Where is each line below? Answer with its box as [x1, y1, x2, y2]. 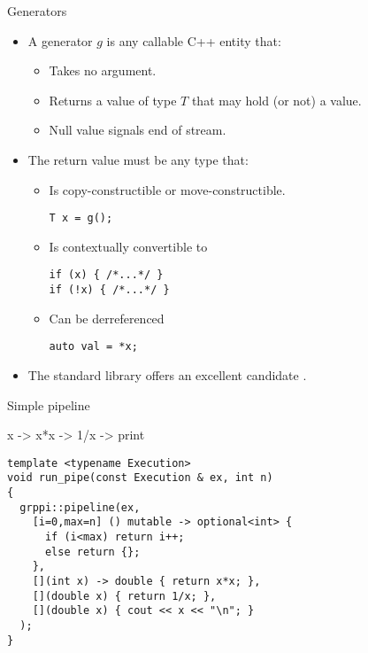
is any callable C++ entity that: [106, 31, 281, 50]
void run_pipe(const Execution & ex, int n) [7, 471, 273, 485]
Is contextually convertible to [49, 237, 208, 255]
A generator [27, 31, 93, 50]
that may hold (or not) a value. [191, 90, 362, 109]
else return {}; [44, 545, 141, 558]
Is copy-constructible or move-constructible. [49, 180, 286, 198]
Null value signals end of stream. [49, 120, 226, 139]
